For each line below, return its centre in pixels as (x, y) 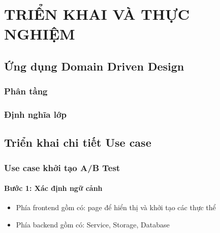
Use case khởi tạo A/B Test (62, 167)
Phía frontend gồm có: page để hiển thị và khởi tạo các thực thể (116, 207)
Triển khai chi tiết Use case (78, 142)
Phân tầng (26, 91)
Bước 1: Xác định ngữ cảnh (53, 188)
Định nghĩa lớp (35, 114)
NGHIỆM (40, 34)
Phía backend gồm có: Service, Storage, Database (93, 225)
